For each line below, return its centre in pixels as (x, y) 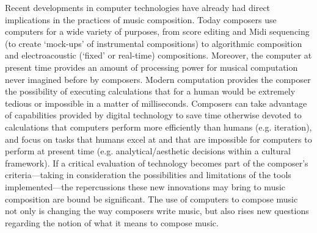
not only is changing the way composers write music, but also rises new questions (157, 211)
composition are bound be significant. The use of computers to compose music (151, 199)
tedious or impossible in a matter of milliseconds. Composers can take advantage (156, 103)
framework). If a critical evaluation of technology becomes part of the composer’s (157, 163)
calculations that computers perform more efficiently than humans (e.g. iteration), (158, 127)
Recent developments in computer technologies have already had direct (138, 7)
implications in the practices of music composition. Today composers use (141, 19)
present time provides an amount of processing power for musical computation (151, 67)
